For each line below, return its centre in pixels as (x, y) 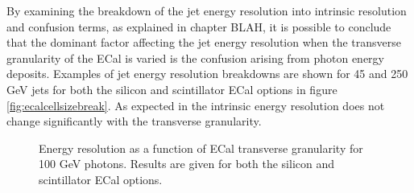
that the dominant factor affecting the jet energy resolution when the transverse (204, 42)
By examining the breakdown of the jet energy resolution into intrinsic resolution (207, 10)
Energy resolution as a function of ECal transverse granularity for (201, 148)
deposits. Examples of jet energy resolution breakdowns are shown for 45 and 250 (207, 74)
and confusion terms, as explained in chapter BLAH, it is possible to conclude (199, 26)
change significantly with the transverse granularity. (134, 121)
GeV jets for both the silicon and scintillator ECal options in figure (172, 89)
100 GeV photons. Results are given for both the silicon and (187, 164)
